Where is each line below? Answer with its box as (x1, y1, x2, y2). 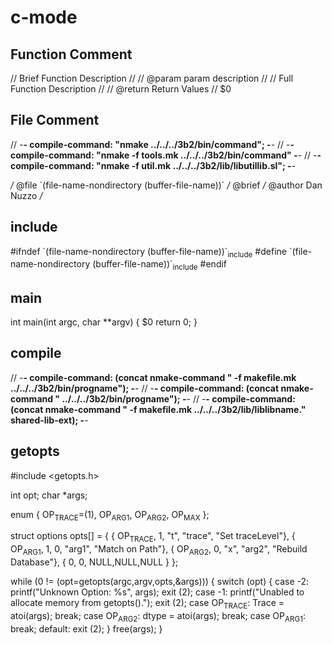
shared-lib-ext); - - (10, 414, 89, 426)
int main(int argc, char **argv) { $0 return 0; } (10, 316, 198, 328)
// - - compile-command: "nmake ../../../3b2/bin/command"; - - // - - (10, 138, 295, 150)
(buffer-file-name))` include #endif (92, 258, 228, 273)
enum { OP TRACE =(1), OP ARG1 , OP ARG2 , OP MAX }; (10, 508, 210, 523)
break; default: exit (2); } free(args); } (10, 622, 163, 635)
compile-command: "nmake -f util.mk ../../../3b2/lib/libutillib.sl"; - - (10, 159, 297, 171)
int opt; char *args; (10, 489, 88, 501)
